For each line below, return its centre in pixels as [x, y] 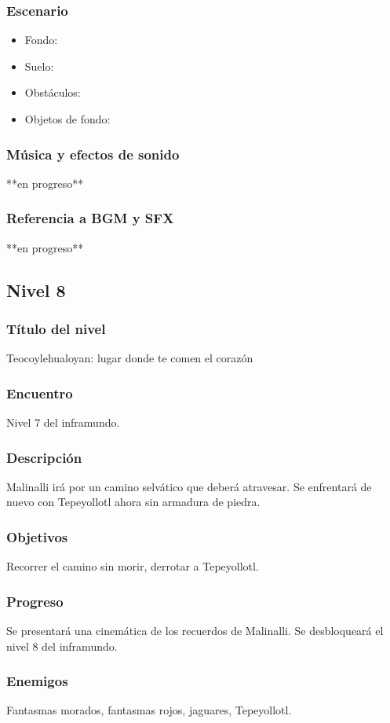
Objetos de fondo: [67, 119]
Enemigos [37, 681]
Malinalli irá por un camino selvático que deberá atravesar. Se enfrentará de [189, 486]
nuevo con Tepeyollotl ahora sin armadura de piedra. [133, 502]
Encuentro [40, 393]
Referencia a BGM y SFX [90, 218]
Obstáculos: [53, 92]
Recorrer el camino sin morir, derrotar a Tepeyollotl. [133, 566]
